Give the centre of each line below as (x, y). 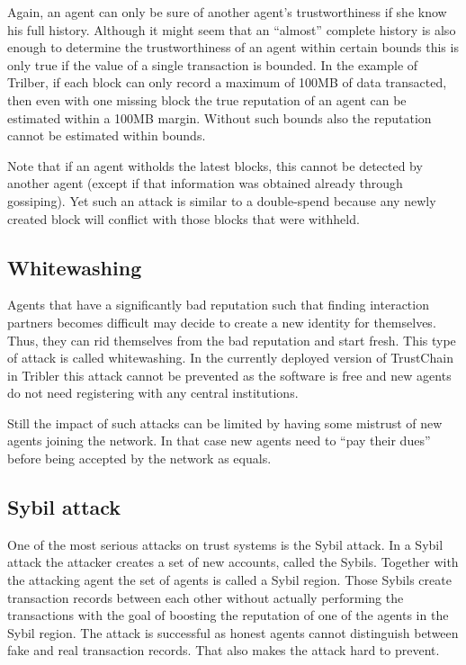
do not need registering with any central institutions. (153, 393)
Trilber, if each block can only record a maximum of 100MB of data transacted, (227, 82)
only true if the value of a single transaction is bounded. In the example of (213, 64)
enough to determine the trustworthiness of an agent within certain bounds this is (233, 47)
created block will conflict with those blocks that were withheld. (184, 218)
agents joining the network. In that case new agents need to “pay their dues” (219, 440)
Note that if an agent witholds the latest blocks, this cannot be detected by (215, 165)
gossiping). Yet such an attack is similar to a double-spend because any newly (222, 200)
